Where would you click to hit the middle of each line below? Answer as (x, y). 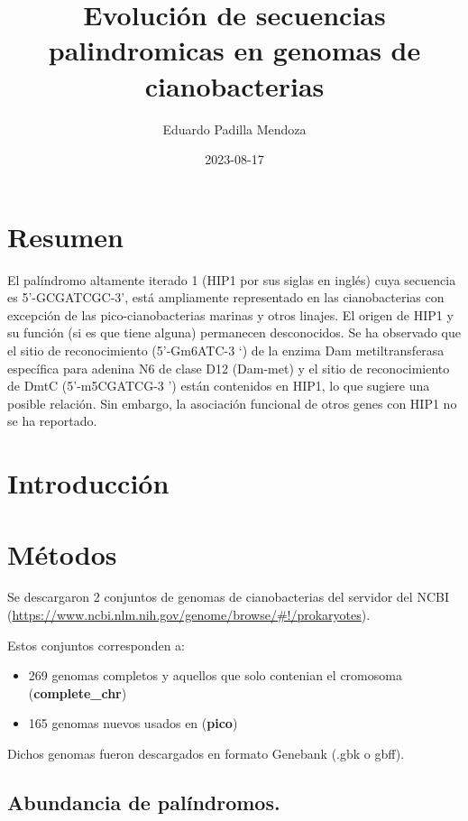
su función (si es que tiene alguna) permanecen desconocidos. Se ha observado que (234, 332)
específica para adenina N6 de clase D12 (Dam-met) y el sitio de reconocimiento (229, 368)
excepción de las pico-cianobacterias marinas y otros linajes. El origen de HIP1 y (230, 314)
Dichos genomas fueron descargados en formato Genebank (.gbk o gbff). (206, 754)
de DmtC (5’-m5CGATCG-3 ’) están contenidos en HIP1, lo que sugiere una (219, 386)
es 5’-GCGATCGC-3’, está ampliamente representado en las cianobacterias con (226, 297)
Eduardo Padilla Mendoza (234, 129)
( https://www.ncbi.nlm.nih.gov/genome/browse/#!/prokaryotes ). (189, 615)
